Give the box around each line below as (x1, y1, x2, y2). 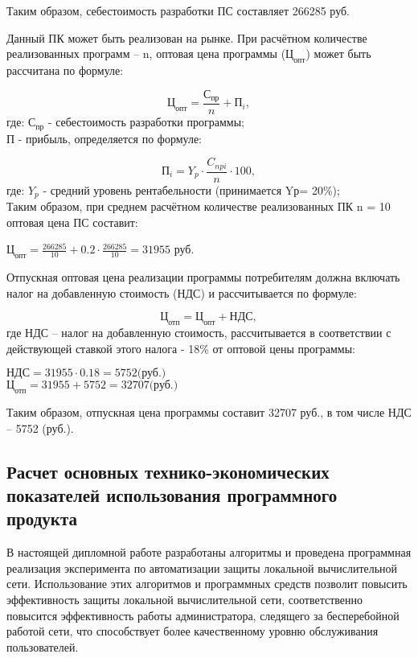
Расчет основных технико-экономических (6, 459, 330, 483)
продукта (6, 506, 77, 531)
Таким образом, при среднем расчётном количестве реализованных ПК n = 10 (6, 198, 391, 215)
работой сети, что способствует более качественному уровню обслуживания (6, 623, 379, 639)
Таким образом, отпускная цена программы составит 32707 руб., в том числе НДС (6, 404, 412, 420)
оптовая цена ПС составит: (6, 213, 138, 230)
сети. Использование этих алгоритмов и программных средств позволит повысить (6, 575, 408, 592)
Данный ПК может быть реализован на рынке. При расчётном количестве (6, 29, 367, 46)
